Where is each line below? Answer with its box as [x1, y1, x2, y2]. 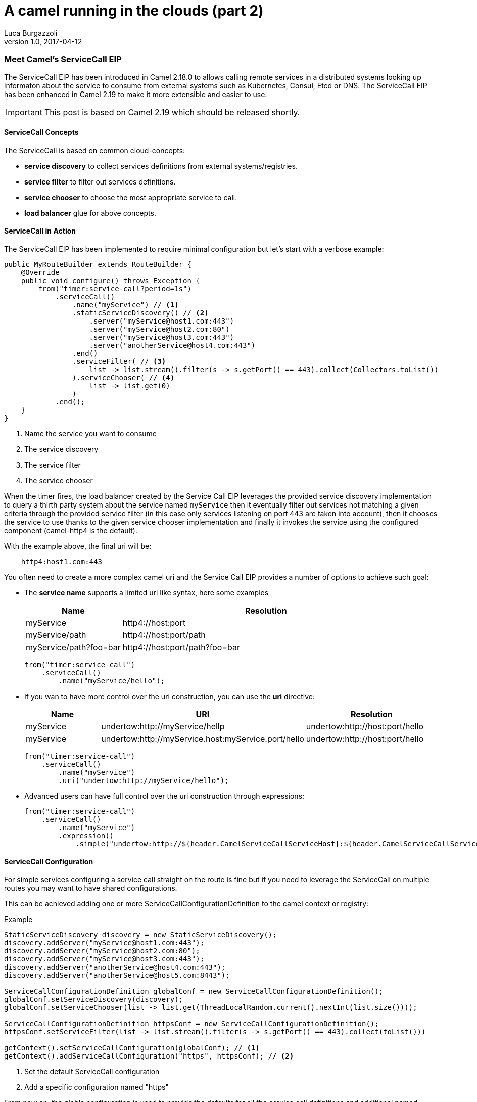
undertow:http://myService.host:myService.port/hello [101, 733, 304, 744]
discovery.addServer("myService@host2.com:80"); [4, 947, 200, 955]
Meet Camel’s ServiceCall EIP [4, 54, 122, 65]
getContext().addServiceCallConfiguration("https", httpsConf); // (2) [4, 1052, 294, 1061]
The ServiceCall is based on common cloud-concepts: [4, 146, 185, 155]
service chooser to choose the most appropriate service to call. [24, 193, 237, 202]
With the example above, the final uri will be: [4, 541, 152, 550]
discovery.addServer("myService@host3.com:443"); [4, 955, 205, 963]
